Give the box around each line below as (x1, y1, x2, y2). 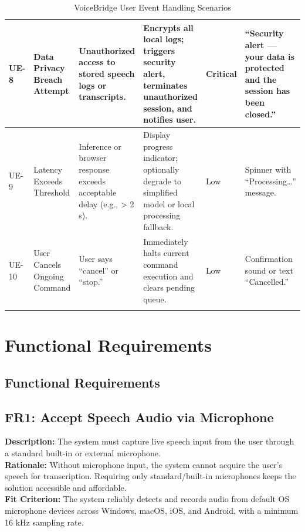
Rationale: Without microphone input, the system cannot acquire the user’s (5, 458, 283, 470)
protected (245, 62, 284, 74)
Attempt (33, 85, 69, 97)
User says (79, 252, 113, 265)
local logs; (143, 33, 184, 45)
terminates (143, 79, 188, 91)
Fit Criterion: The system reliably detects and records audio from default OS (5, 493, 290, 505)
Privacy (33, 62, 65, 74)
